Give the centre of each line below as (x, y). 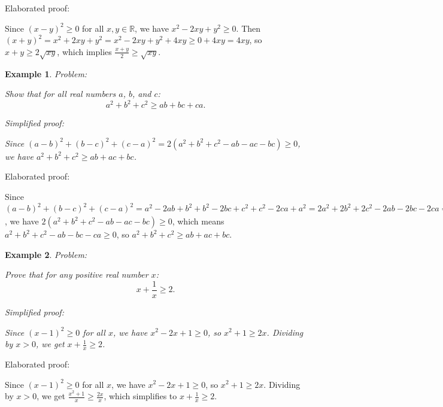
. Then (248, 28)
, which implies (84, 51)
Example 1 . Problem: (46, 73)
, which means (198, 221)
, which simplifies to (140, 396)
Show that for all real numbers (60, 94)
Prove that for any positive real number (77, 274)
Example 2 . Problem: (46, 254)
